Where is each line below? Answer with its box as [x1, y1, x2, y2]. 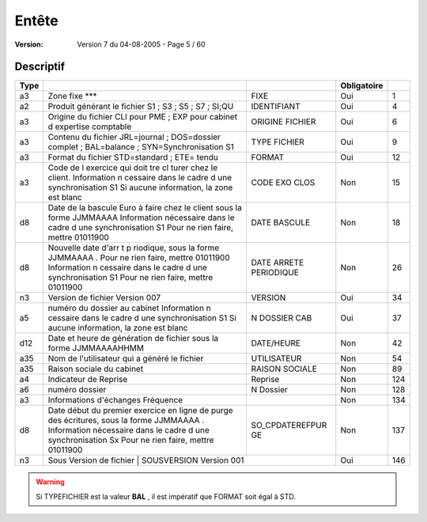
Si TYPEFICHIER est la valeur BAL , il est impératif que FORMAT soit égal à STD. [36, 491, 297, 501]
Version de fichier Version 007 [47, 293, 161, 304]
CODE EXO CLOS [251, 177, 316, 188]
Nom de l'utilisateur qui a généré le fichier [47, 353, 204, 364]
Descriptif [14, 60, 66, 74]
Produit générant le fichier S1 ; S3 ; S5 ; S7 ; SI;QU [47, 101, 234, 112]
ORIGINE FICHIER [251, 116, 316, 127]
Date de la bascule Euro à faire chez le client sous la [47, 202, 243, 214]
